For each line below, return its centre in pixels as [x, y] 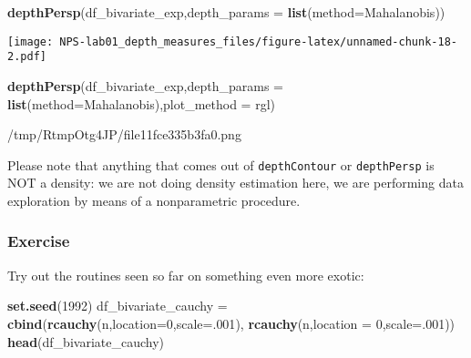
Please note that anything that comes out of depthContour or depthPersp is [221, 164]
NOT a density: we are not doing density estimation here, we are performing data [235, 183]
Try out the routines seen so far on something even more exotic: [186, 275]
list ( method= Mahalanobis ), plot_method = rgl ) [142, 103]
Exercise [39, 241]
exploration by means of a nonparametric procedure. [154, 200]
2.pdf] [27, 57]
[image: [31, 41]
